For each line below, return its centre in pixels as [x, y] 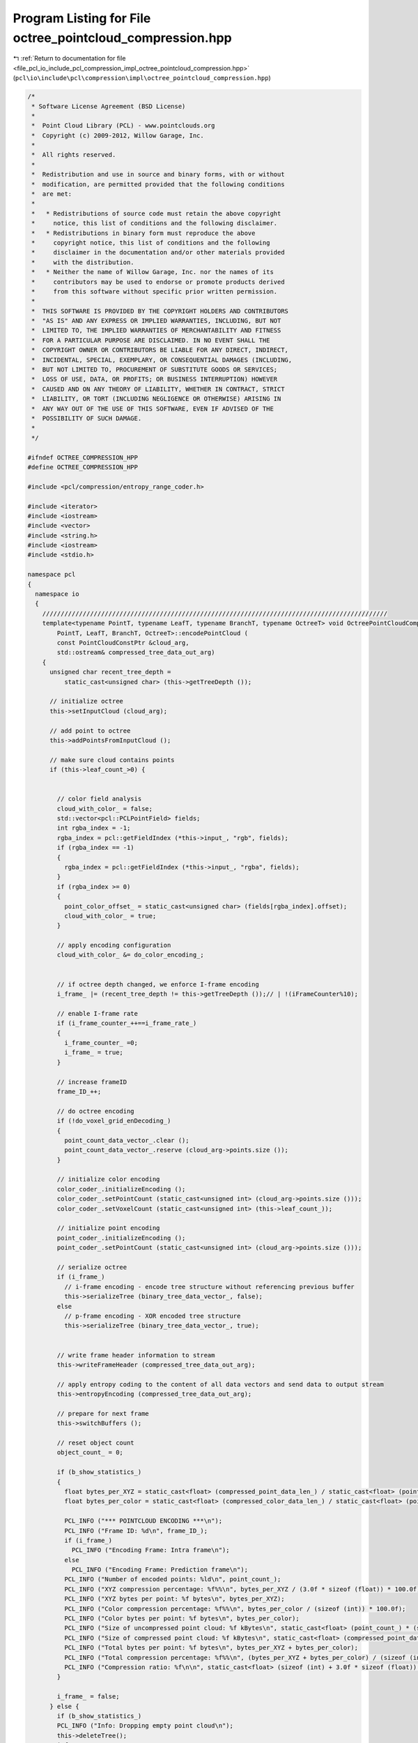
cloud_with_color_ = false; [105, 808]
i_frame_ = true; [93, 1052]
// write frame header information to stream [136, 1355]
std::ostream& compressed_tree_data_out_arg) [136, 653]
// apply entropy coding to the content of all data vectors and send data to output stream [220, 1384]
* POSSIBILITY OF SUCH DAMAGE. [87, 418]
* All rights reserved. [74, 155]
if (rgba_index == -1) [96, 848]
